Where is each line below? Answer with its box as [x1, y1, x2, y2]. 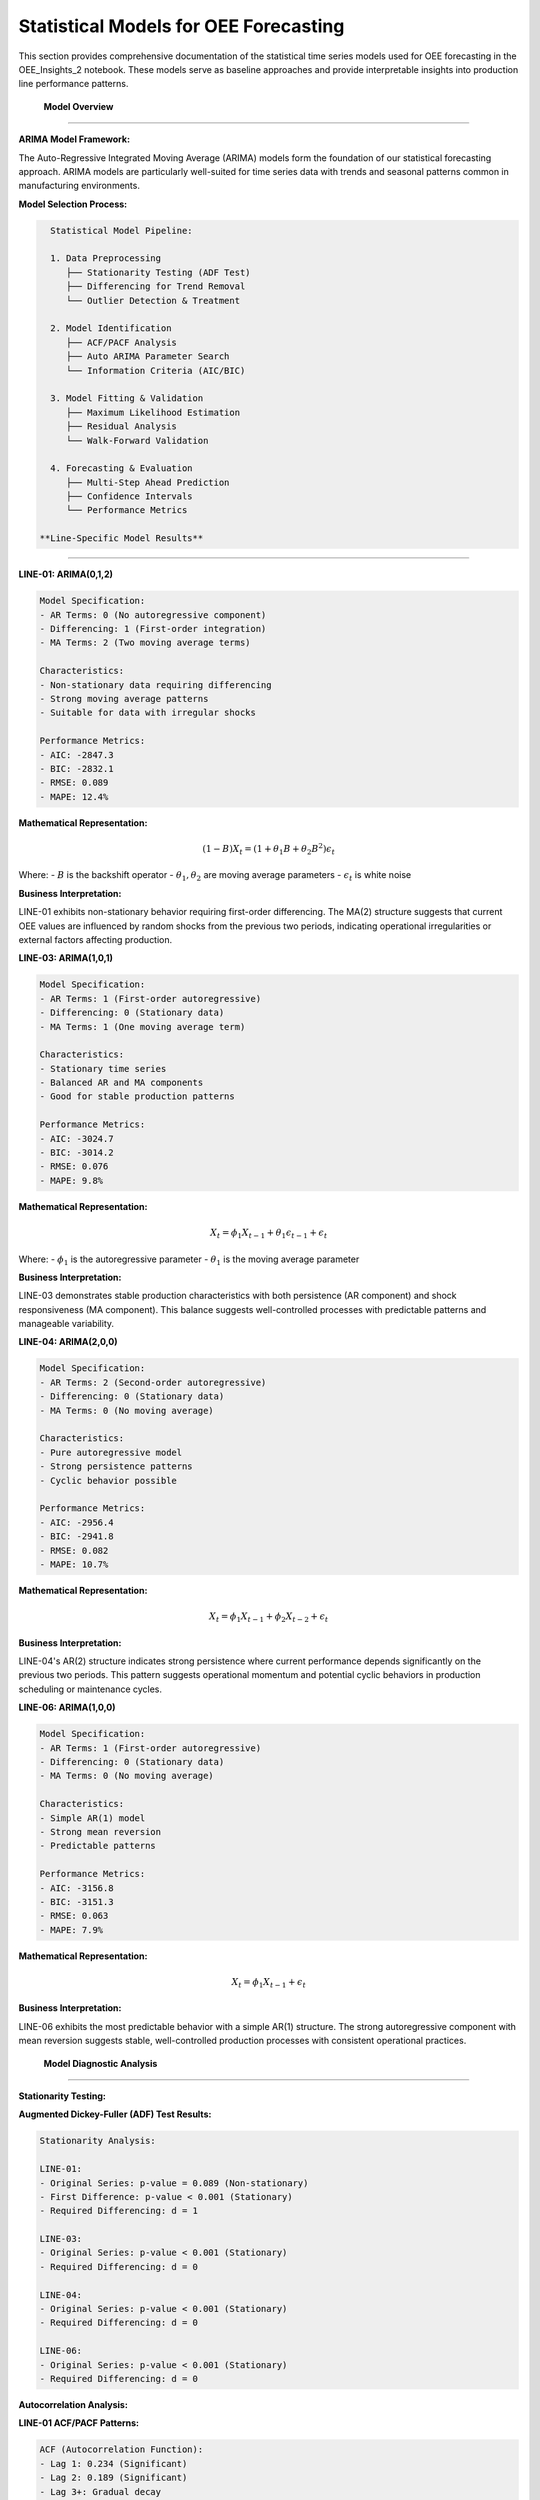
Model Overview [43, 100, 114, 112]
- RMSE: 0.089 [39, 777, 109, 789]
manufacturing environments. [18, 180, 140, 192]
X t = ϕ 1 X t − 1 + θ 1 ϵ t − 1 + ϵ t [210, 1226, 328, 1240]
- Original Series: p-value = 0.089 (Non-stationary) [39, 2177, 309, 2189]
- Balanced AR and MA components [39, 1077, 204, 1089]
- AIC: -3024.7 [39, 1133, 114, 1144]
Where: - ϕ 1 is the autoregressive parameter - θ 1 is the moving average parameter [18, 1253, 360, 1267]
